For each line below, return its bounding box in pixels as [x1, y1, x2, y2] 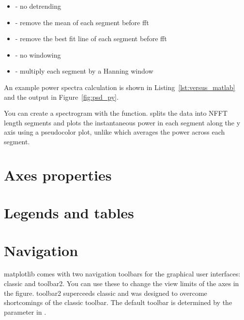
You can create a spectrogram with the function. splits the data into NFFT [4, 108, 228, 118]
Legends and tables [4, 203, 134, 223]
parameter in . [4, 306, 46, 317]
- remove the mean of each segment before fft [15, 17, 149, 27]
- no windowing [15, 49, 61, 60]
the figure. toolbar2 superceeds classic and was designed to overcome [4, 288, 207, 298]
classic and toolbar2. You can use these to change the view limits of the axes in [4, 278, 239, 288]
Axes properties [4, 165, 112, 184]
